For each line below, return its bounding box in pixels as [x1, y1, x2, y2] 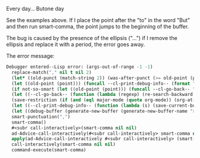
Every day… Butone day [6, 5, 64, 12]
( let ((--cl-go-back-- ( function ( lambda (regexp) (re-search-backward [11, 92, 193, 98]
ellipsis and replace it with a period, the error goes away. [6, 41, 145, 48]
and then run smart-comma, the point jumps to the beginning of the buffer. [6, 23, 189, 30]
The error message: [6, 52, 55, 59]
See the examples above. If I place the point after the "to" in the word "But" [6, 17, 190, 23]
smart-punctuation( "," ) [11, 113, 70, 120]
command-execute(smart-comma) [11, 147, 86, 153]
